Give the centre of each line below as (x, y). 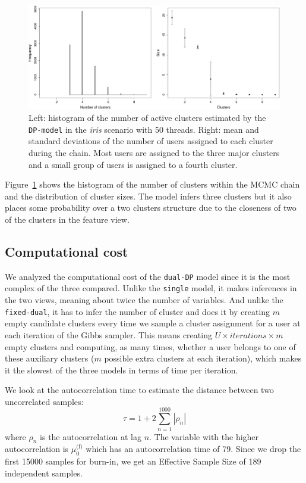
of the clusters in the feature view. (67, 219)
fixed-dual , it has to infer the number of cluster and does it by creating (138, 311)
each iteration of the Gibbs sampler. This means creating (108, 334)
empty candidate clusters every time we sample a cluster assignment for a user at (153, 323)
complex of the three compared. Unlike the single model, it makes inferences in (151, 288)
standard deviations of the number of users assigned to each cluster (151, 141)
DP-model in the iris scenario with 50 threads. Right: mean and (144, 129)
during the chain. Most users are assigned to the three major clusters (154, 152)
